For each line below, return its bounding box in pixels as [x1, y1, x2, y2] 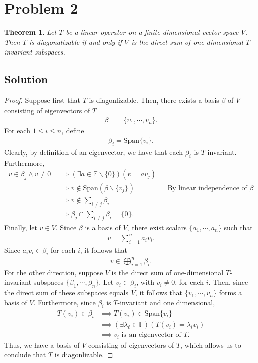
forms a [219, 287, 242, 298]
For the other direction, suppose [4, 267, 103, 277]
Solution [4, 71, 48, 87]
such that [224, 222, 253, 232]
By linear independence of [167, 184, 247, 192]
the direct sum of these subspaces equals [4, 287, 129, 298]
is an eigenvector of [121, 331, 181, 339]
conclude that [4, 349, 46, 360]
